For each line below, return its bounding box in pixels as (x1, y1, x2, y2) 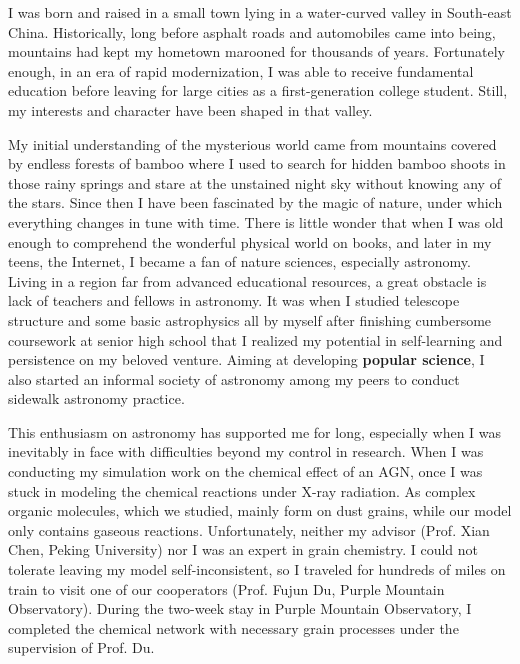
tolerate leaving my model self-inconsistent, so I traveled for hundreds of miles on (8, 559, 506, 580)
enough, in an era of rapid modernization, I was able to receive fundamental (8, 60, 474, 81)
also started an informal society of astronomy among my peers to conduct (8, 368, 460, 389)
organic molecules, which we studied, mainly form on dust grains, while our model (8, 500, 512, 521)
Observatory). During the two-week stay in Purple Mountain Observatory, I (8, 598, 472, 619)
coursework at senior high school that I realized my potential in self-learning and (8, 329, 503, 350)
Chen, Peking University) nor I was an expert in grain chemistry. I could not (8, 539, 479, 560)
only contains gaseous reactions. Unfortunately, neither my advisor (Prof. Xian (8, 519, 490, 540)
